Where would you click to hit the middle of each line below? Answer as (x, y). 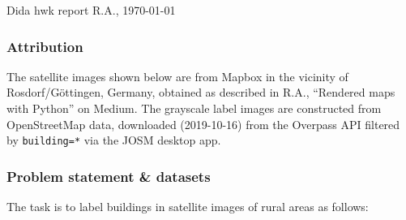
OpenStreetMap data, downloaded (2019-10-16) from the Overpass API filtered (203, 124)
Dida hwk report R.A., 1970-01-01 (91, 10)
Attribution (45, 46)
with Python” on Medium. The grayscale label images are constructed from (194, 108)
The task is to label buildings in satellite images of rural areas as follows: (188, 207)
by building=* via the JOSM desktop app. (114, 140)
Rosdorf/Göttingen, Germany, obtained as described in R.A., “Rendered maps (201, 92)
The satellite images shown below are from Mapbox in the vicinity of (177, 76)
